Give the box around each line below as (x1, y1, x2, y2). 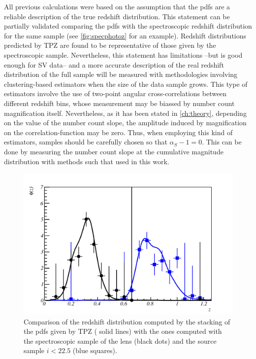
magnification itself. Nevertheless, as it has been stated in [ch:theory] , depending (4, 108, 247, 118)
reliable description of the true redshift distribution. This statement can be (4, 11, 230, 21)
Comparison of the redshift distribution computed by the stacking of (24, 316, 230, 326)
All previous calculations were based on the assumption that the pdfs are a (4, 1, 230, 11)
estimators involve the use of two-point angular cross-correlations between (4, 88, 227, 99)
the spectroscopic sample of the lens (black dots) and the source (24, 335, 217, 346)
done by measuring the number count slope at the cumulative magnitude (4, 146, 224, 156)
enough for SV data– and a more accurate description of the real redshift (4, 59, 224, 70)
